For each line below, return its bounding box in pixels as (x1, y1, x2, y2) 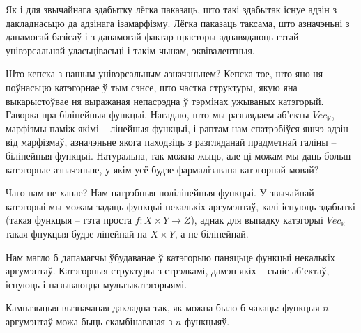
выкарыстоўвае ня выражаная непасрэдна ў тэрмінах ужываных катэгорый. (6, 93, 324, 108)
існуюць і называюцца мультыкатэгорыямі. (6, 277, 187, 291)
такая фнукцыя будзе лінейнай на (6, 226, 147, 240)
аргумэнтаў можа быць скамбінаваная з (6, 313, 173, 328)
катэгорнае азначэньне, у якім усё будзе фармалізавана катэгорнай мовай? (6, 162, 319, 176)
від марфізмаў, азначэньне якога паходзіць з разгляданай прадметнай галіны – (6, 134, 337, 149)
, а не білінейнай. (174, 226, 249, 240)
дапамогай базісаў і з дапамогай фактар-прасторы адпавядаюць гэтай (6, 29, 299, 44)
